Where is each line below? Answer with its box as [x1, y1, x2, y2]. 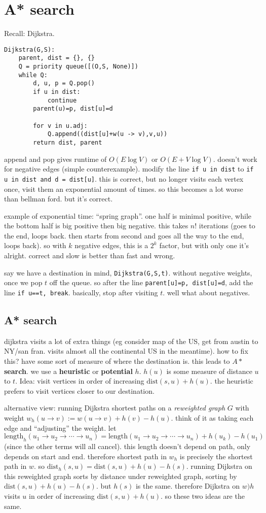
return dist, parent [33, 139, 102, 146]
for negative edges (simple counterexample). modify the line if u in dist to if [4, 163, 254, 174]
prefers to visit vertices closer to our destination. [4, 385, 155, 396]
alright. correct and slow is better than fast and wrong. [4, 250, 175, 261]
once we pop [4, 277, 43, 288]
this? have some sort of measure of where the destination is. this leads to [4, 356, 230, 366]
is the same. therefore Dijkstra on [135, 481, 240, 491]
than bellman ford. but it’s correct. [4, 193, 113, 204]
